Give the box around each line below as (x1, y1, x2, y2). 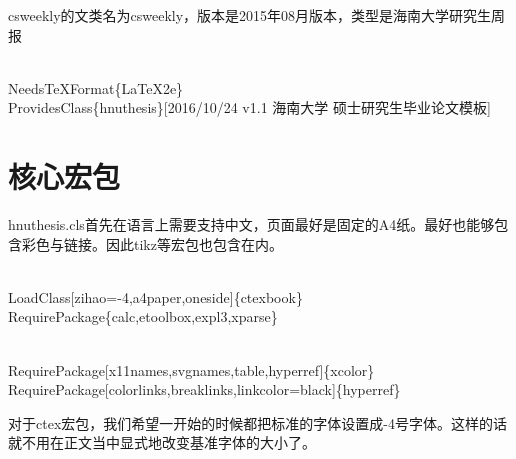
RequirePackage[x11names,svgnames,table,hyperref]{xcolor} (8, 359, 375, 380)
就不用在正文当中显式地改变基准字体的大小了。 (8, 432, 316, 453)
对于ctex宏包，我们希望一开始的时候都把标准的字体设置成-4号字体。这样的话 (8, 412, 507, 433)
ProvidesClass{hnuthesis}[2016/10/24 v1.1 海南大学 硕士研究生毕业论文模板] (8, 97, 491, 118)
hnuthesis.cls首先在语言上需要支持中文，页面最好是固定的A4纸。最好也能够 (8, 214, 495, 235)
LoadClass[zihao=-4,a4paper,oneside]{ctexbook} (8, 286, 303, 307)
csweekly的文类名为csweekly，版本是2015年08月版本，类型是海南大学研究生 (8, 5, 492, 25)
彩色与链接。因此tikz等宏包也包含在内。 (21, 233, 283, 254)
